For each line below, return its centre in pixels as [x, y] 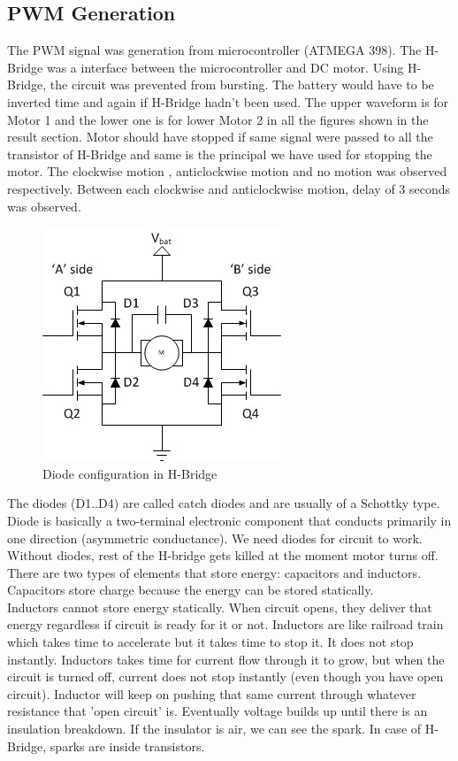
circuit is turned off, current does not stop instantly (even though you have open [225, 676]
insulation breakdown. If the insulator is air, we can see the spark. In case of [214, 729]
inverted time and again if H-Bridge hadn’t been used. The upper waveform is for [228, 101]
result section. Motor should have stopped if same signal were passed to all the [220, 137]
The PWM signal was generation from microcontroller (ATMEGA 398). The [214, 50]
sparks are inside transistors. [127, 746]
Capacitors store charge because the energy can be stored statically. [191, 590]
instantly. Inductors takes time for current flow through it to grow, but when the [226, 659]
